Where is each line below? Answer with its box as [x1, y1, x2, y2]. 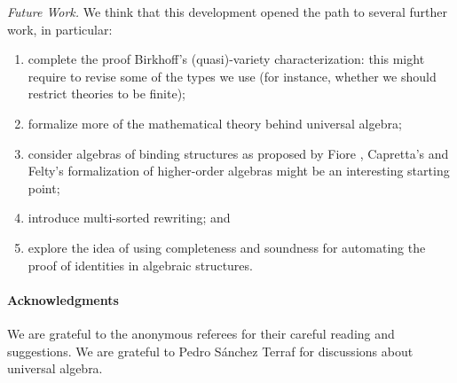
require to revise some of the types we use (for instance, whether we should [28, 66, 437, 85]
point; [28, 178, 60, 197]
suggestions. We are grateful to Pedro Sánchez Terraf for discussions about [7, 341, 414, 360]
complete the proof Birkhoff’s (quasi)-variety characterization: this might [28, 50, 425, 68]
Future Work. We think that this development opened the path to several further [7, 3, 447, 20]
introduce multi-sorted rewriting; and [28, 208, 231, 227]
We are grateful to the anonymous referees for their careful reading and [7, 324, 395, 342]
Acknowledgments [7, 290, 119, 309]
